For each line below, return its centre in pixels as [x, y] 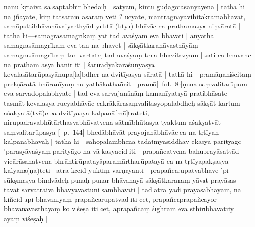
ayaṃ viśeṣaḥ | [26, 218]
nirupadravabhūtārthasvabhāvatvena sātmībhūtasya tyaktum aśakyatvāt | [115, 122]
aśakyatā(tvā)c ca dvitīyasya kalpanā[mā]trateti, [76, 112]
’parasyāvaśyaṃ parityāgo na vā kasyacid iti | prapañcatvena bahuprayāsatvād [122, 151]
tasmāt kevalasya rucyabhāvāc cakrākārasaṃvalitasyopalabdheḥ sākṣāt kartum [122, 102]
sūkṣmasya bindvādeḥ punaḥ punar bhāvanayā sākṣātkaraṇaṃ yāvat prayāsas [120, 180]
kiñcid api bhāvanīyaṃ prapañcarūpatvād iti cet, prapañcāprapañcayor [110, 199]
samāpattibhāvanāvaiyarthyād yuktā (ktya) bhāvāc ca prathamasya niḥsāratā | [122, 26]
